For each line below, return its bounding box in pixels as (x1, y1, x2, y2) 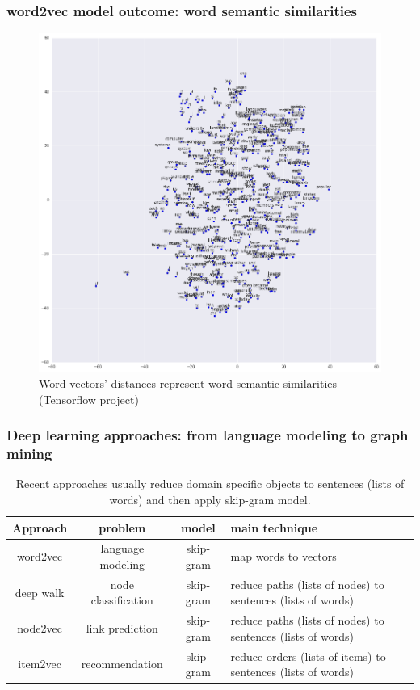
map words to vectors (230, 548, 337, 565)
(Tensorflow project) (39, 390, 139, 407)
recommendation (81, 655, 163, 672)
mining (6, 444, 52, 464)
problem (99, 519, 146, 536)
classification (90, 591, 153, 608)
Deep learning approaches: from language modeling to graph (6, 425, 409, 445)
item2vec (18, 655, 61, 672)
